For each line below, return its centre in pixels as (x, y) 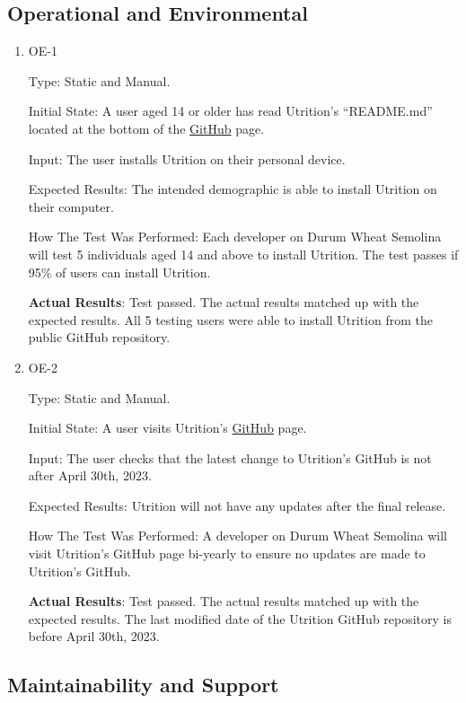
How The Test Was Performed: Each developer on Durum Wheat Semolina (235, 237)
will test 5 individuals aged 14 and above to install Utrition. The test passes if (243, 254)
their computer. (71, 206)
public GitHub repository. (99, 337)
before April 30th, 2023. (94, 636)
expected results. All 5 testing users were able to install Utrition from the (230, 319)
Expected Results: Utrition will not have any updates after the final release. (237, 505)
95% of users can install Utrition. (119, 272)
